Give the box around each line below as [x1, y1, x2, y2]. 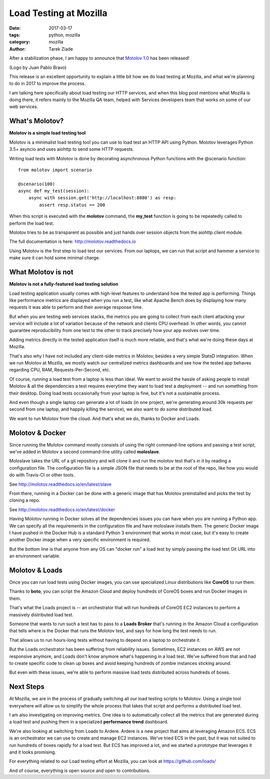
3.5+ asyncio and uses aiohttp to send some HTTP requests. [9, 146, 134, 152]
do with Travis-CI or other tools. [9, 472, 75, 478]
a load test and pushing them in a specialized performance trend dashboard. [9, 719, 168, 725]
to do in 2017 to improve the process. [9, 81, 86, 87]
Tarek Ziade [48, 46, 73, 52]
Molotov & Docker [9, 429, 66, 437]
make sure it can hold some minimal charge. [9, 255, 100, 261]
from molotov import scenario [18, 167, 92, 173]
